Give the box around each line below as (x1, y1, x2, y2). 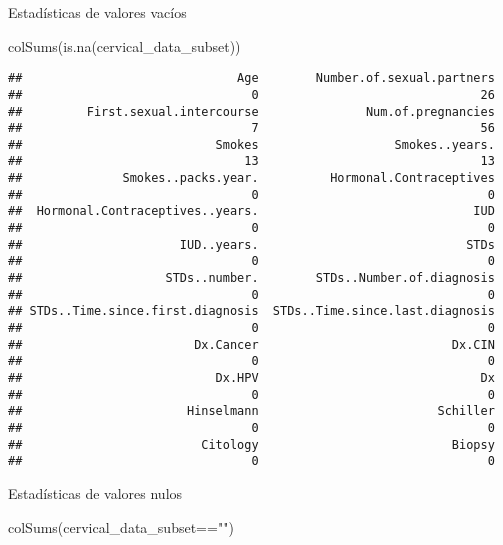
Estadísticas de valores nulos (8, 482, 183, 503)
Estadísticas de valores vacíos (8, 2, 187, 22)
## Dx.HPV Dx (8, 371, 495, 385)
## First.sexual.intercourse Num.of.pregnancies (8, 104, 495, 119)
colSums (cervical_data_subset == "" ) (8, 516, 234, 537)
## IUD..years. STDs (8, 237, 495, 252)
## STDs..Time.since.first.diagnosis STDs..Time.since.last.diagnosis (8, 304, 495, 319)
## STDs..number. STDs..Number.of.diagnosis (8, 271, 495, 286)
